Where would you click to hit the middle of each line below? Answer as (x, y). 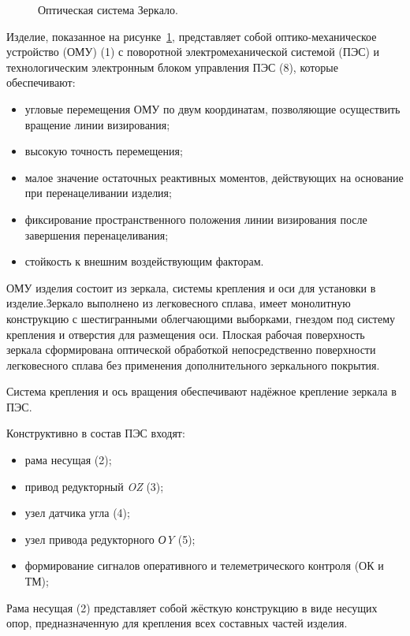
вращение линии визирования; (97, 124)
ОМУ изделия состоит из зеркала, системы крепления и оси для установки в (191, 287)
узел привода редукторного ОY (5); (110, 539)
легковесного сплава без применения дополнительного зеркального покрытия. (193, 364)
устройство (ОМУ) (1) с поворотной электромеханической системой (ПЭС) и (193, 52)
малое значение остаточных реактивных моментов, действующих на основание (214, 177)
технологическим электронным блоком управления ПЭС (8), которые (172, 67)
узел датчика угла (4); (77, 513)
